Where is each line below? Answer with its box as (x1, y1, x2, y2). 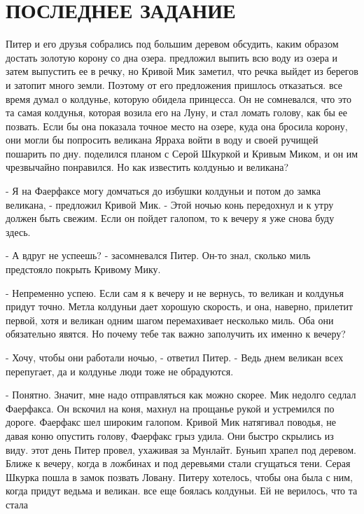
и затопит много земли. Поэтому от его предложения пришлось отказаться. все (6, 77, 343, 92)
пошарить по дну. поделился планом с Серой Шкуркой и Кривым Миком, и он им (6, 146, 358, 160)
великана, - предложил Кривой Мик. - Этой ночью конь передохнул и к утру (6, 197, 334, 211)
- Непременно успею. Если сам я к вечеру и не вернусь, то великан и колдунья (6, 285, 344, 300)
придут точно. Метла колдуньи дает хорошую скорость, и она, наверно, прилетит (6, 299, 353, 314)
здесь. (6, 224, 31, 239)
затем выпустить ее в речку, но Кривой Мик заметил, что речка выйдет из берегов (6, 64, 358, 78)
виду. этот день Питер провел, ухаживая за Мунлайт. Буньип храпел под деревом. (6, 442, 356, 457)
